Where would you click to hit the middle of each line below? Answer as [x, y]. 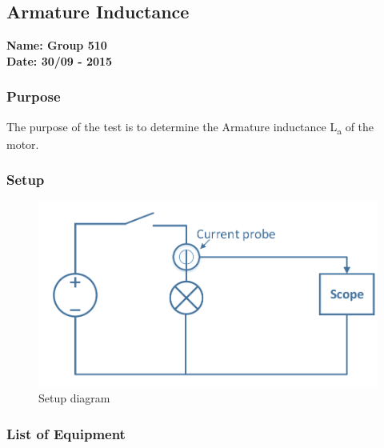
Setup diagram [74, 398]
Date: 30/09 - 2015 [60, 60]
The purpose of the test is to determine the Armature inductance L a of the [190, 127]
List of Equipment [66, 433]
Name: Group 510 [57, 45]
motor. [23, 144]
